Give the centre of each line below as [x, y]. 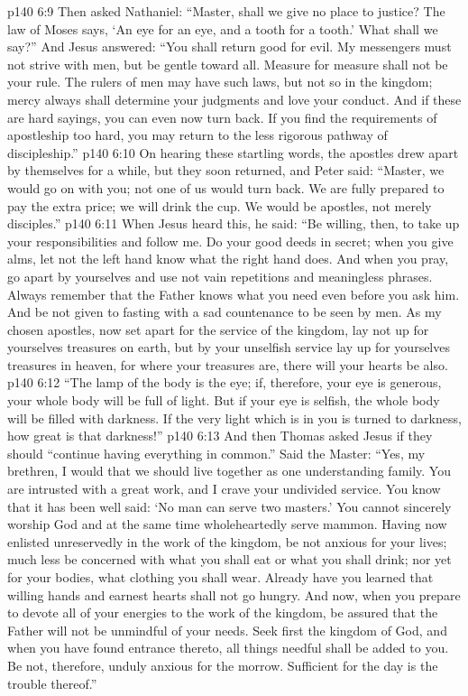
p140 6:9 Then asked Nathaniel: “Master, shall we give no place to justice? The [226, 11]
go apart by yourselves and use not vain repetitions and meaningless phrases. [220, 276]
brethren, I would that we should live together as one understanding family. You [229, 471]
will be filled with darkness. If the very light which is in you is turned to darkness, [234, 418]
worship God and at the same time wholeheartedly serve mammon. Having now [227, 524]
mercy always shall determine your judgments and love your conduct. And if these [234, 99]
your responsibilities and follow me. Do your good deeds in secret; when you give [230, 241]
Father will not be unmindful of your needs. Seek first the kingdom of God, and [227, 630]
